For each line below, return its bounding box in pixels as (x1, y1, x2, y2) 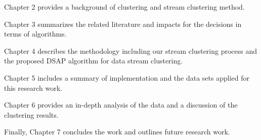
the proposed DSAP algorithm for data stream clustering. (4, 55, 183, 66)
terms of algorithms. (4, 28, 67, 39)
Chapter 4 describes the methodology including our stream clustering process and (4, 45, 257, 56)
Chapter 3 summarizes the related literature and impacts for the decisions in (4, 18, 242, 29)
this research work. (4, 82, 62, 93)
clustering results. (4, 109, 59, 120)
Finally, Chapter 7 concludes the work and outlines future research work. (4, 126, 230, 137)
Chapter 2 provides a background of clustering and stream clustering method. (4, 2, 245, 12)
